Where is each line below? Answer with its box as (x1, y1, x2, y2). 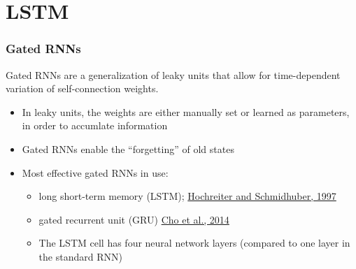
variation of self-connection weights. (6, 81, 159, 96)
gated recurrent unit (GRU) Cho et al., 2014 (38, 212, 229, 226)
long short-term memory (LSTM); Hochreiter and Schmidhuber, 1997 (38, 189, 336, 203)
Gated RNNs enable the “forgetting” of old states (22, 141, 234, 156)
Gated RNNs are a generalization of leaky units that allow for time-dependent (6, 67, 341, 82)
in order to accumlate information (22, 118, 168, 133)
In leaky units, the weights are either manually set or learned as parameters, (22, 104, 350, 119)
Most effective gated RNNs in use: (22, 165, 169, 180)
